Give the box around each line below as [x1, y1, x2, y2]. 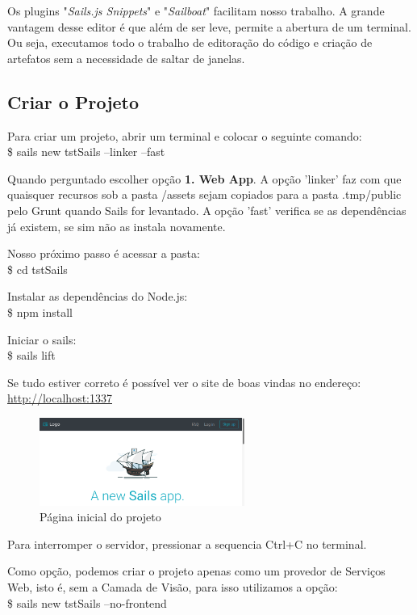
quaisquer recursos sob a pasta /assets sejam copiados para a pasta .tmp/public [7, 186, 402, 203]
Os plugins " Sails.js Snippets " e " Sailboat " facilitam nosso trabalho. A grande [7, 2, 385, 19]
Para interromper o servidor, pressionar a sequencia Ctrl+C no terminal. [7, 535, 367, 552]
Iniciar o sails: [7, 331, 77, 348]
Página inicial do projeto [40, 508, 161, 525]
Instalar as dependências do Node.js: [7, 288, 188, 305]
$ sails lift [7, 347, 56, 364]
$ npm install [7, 303, 73, 320]
